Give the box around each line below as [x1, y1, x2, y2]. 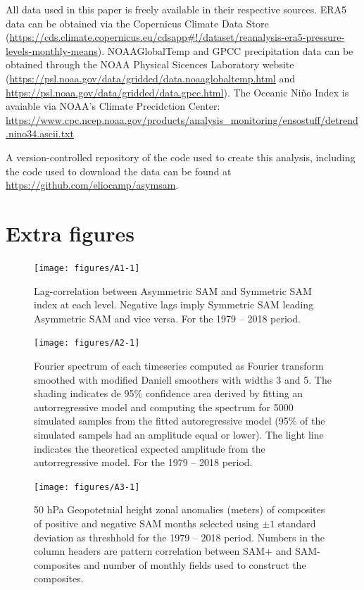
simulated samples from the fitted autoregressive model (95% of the [34, 413, 325, 428]
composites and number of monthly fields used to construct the [34, 557, 306, 572]
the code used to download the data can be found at [6, 163, 232, 178]
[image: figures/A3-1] [34, 482, 140, 492]
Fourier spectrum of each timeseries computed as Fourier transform [34, 358, 324, 372]
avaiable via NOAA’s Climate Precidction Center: [6, 99, 220, 113]
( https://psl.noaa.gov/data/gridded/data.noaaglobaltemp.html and [6, 70, 295, 85]
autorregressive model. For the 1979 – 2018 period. [34, 455, 253, 470]
